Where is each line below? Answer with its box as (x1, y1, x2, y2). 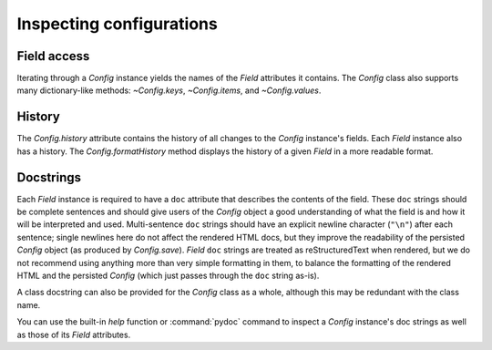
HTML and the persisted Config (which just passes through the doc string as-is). (16, 270, 320, 281)
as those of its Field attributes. (16, 329, 131, 340)
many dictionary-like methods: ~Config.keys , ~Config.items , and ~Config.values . (16, 85, 322, 96)
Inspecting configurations (16, 14, 218, 34)
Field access (16, 48, 90, 64)
